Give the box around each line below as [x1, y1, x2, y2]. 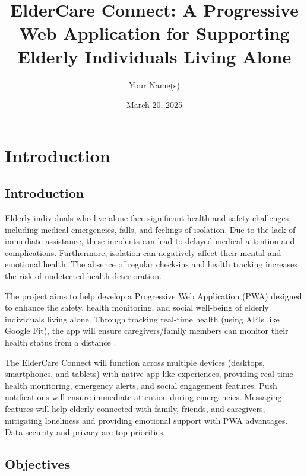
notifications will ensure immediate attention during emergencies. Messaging [5, 391, 282, 403]
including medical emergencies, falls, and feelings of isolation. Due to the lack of [5, 223, 296, 235]
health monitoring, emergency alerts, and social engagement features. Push [5, 379, 277, 391]
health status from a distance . [5, 336, 116, 349]
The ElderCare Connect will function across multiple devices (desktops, [5, 356, 265, 368]
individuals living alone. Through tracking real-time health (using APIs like [5, 312, 280, 325]
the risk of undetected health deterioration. [5, 270, 162, 282]
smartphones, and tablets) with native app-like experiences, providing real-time [5, 368, 293, 380]
